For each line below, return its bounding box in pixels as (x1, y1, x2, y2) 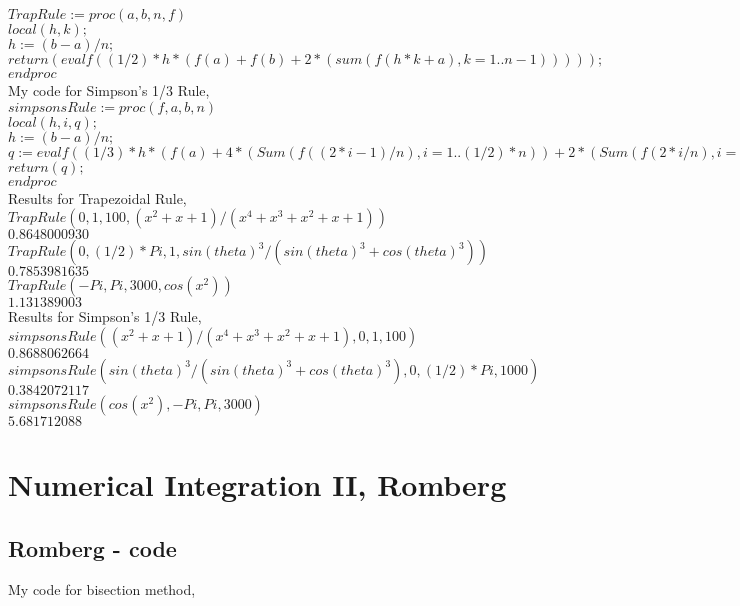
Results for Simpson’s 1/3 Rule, (8, 306, 202, 327)
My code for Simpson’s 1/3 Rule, (8, 80, 210, 100)
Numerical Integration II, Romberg (8, 463, 507, 504)
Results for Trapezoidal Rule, (8, 187, 187, 208)
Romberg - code (8, 532, 177, 563)
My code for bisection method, (8, 579, 196, 600)
